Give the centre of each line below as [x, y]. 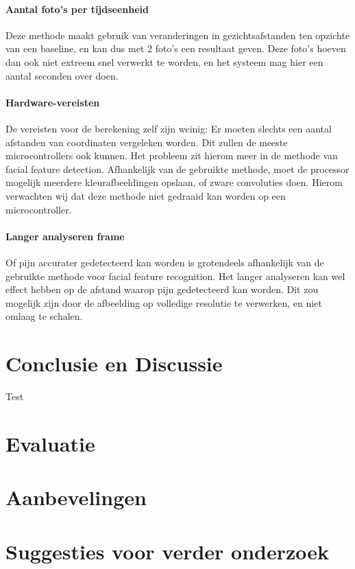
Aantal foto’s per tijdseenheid [77, 9]
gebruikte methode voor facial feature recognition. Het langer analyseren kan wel [175, 276]
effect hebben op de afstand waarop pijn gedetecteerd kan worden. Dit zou [162, 289]
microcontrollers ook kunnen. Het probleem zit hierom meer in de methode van [172, 155]
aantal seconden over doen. [62, 75]
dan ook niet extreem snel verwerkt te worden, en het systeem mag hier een [164, 61]
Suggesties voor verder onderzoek [168, 551]
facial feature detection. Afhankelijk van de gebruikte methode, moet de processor [177, 169]
